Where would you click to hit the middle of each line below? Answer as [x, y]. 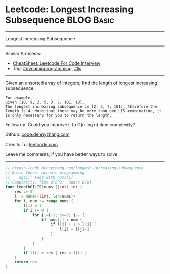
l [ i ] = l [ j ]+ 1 [74, 229]
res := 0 [24, 192]
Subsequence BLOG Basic [60, 20]
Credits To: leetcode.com [32, 144]
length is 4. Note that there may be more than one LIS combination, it [83, 111]
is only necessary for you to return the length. [59, 115]
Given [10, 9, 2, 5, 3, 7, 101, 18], [45, 102]
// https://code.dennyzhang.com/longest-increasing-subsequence [74, 168]
